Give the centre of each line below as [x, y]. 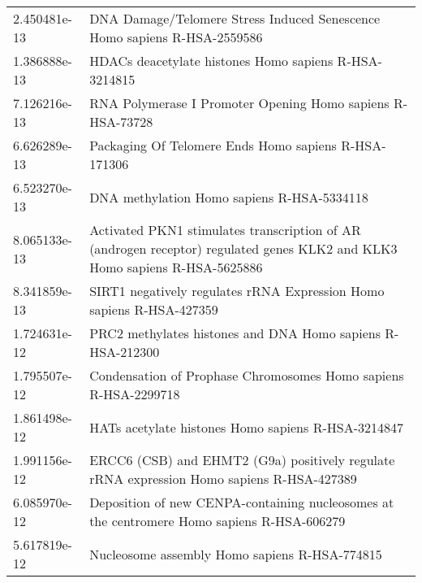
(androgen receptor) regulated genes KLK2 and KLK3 [243, 248]
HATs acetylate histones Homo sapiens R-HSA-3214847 [246, 427]
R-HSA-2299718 [135, 394]
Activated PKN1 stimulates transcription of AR [225, 230]
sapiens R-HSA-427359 [154, 309]
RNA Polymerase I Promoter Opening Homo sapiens [239, 103]
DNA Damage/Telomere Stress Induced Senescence [235, 18]
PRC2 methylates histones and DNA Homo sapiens [235, 333]
